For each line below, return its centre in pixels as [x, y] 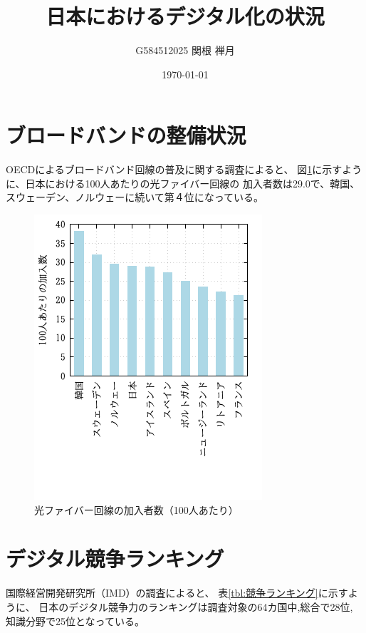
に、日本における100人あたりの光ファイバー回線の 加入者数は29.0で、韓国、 [183, 183]
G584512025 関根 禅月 [185, 50]
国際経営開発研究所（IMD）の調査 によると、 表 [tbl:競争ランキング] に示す [177, 593]
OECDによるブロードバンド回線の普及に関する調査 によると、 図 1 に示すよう [184, 169]
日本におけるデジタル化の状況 [185, 16]
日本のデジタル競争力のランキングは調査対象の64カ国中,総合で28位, [196, 606]
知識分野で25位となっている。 [75, 621]
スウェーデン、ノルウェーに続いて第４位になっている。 [135, 197]
